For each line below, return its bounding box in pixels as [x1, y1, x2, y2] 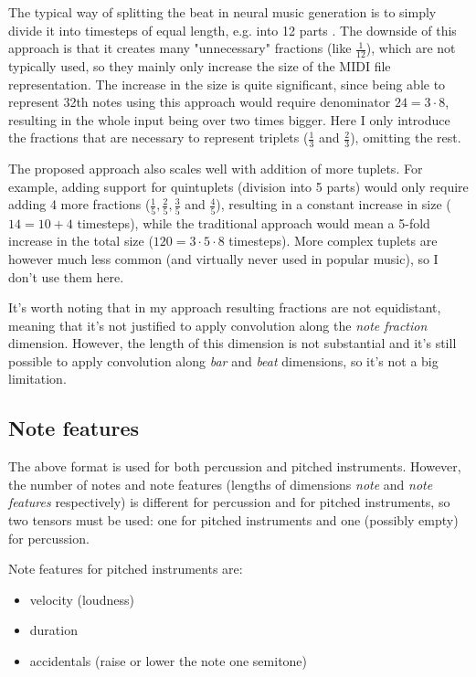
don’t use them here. [8, 267, 124, 286]
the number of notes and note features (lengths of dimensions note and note [8, 474, 433, 493]
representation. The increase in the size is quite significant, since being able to [8, 74, 446, 93]
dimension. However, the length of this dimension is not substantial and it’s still [8, 333, 457, 353]
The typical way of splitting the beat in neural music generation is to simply [8, 3, 437, 21]
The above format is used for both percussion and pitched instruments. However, [8, 457, 461, 476]
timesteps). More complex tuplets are [228, 231, 438, 250]
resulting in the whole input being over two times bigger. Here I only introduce [8, 110, 450, 129]
